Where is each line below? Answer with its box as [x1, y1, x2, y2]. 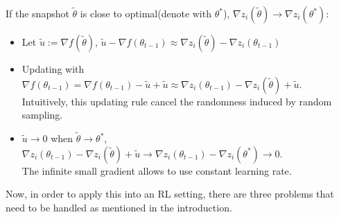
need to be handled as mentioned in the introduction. [6, 200, 232, 214]
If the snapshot [6, 6, 69, 20]
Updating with [21, 62, 85, 76]
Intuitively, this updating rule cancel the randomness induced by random [21, 94, 332, 108]
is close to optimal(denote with [80, 6, 211, 20]
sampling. [21, 107, 63, 122]
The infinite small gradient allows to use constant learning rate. [21, 163, 292, 177]
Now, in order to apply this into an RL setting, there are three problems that [6, 186, 334, 201]
